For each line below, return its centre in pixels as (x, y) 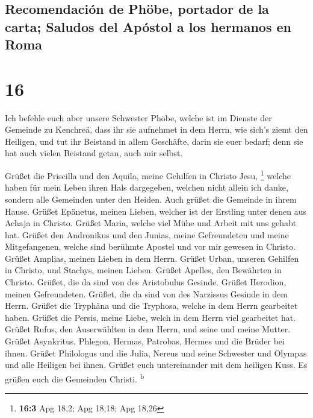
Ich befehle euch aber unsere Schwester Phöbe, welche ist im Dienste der (138, 117)
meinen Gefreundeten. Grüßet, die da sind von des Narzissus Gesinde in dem (146, 293)
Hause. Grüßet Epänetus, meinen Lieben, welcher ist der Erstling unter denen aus (156, 211)
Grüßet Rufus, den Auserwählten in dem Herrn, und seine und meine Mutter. (148, 329)
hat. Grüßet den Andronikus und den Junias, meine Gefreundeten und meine (147, 234)
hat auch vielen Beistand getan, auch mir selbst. (94, 153)
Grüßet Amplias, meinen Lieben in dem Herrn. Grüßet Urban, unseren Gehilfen (152, 258)
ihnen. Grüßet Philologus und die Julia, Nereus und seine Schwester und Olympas (156, 353)
